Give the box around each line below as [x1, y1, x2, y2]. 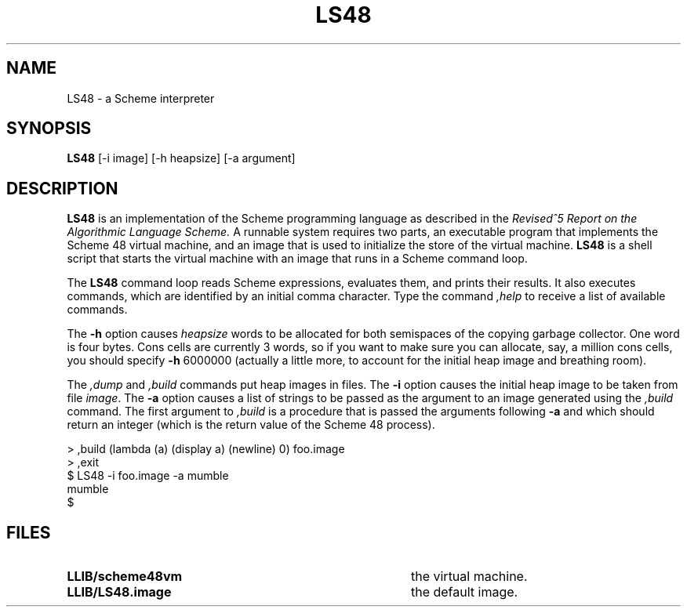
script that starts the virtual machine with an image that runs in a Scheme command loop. [67, 252, 528, 266]
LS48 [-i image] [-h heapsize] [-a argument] [67, 151, 296, 165]
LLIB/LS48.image [67, 584, 172, 600]
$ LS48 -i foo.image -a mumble [67, 469, 229, 483]
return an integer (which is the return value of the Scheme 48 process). [67, 418, 435, 432]
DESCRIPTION [6, 178, 118, 198]
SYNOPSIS [6, 118, 92, 139]
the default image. [410, 584, 518, 600]
